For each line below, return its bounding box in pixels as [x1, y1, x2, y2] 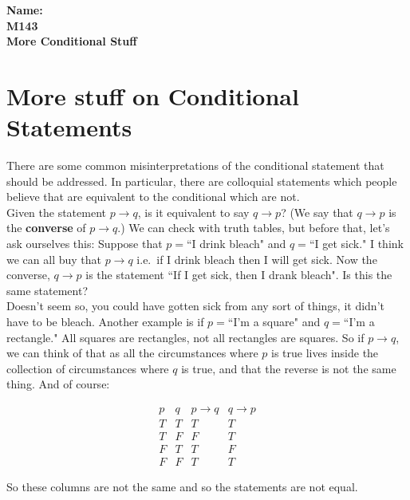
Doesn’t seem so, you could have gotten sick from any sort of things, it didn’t [6, 297, 384, 314]
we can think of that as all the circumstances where [6, 344, 258, 361]
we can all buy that [6, 250, 101, 267]
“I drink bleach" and [187, 235, 286, 252]
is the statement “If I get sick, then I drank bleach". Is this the [85, 266, 392, 283]
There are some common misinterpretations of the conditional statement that [6, 157, 384, 174]
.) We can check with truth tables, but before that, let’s [117, 219, 390, 236]
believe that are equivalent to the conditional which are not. [6, 188, 300, 205]
